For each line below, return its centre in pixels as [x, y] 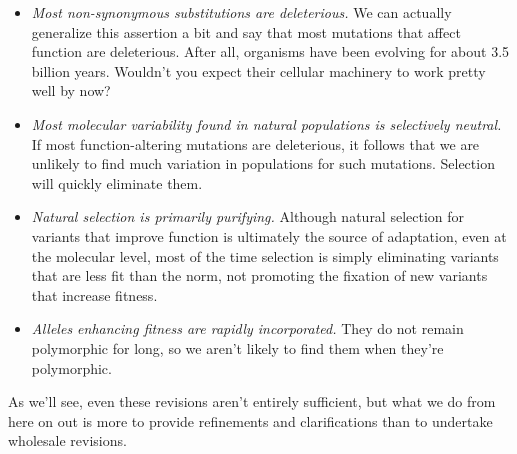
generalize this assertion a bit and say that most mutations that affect [246, 31]
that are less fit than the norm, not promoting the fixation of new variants [259, 275]
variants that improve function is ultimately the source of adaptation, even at [269, 235]
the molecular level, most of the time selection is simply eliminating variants [265, 255]
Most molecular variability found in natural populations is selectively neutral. [266, 123]
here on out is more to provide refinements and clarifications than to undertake [250, 420]
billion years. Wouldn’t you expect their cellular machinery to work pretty [258, 70]
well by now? [71, 90]
